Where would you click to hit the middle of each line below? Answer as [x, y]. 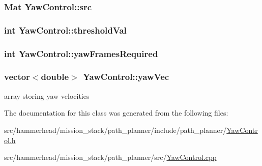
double [55, 77]
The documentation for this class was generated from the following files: [116, 113]
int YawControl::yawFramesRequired [81, 53]
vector [17, 77]
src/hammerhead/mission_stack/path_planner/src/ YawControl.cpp [110, 157]
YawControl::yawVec [126, 77]
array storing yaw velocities [47, 95]
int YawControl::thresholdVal [65, 30]
